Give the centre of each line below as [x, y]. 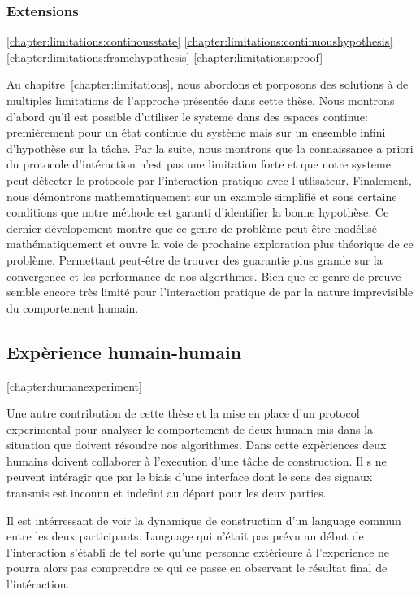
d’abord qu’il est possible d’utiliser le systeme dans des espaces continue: [187, 116]
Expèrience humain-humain [124, 351]
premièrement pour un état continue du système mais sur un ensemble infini [196, 132]
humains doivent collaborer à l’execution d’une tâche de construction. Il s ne [197, 460]
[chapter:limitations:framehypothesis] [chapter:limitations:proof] [165, 57]
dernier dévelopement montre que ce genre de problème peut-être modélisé [192, 227]
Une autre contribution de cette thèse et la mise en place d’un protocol [183, 413]
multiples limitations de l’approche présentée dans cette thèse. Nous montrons [201, 100]
